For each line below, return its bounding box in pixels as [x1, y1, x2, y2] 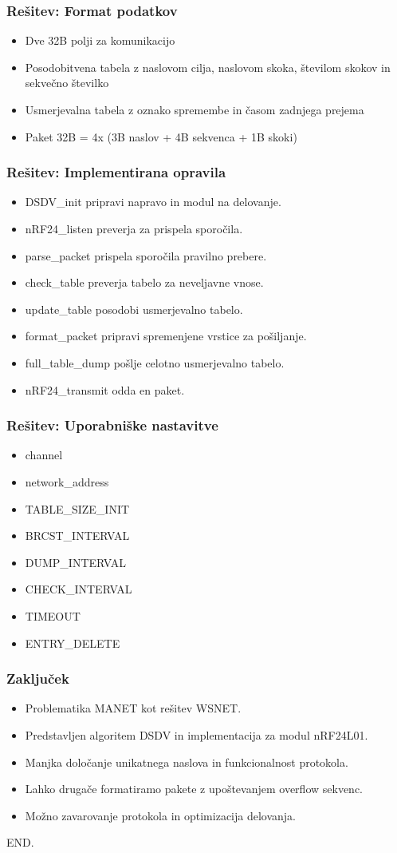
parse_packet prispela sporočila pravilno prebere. [25, 247, 267, 264]
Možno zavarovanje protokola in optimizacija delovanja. [25, 807, 297, 823]
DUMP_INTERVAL [25, 553, 127, 570]
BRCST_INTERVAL [25, 527, 130, 544]
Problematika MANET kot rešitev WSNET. [25, 700, 242, 716]
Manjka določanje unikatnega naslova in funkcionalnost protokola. [25, 753, 348, 770]
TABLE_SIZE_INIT [25, 500, 130, 517]
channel [25, 446, 63, 463]
